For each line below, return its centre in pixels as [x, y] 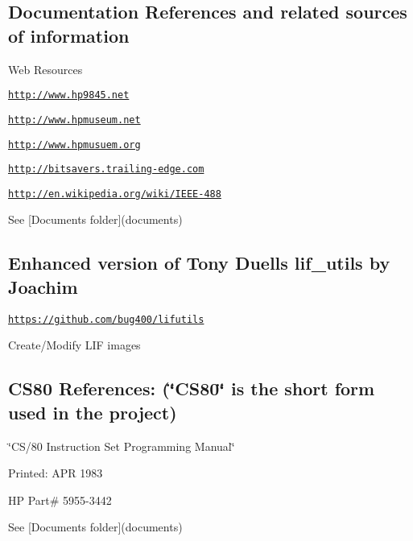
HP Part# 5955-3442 [60, 500]
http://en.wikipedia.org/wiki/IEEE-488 [115, 194]
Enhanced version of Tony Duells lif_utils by [199, 263]
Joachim [43, 286]
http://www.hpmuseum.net [74, 120]
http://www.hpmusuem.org [74, 145]
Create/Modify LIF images [74, 345]
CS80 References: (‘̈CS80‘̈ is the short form [192, 388]
